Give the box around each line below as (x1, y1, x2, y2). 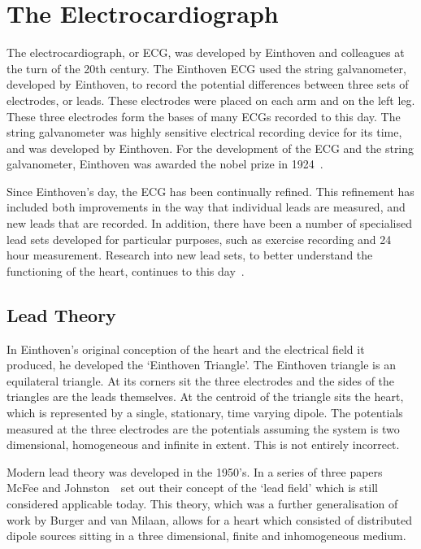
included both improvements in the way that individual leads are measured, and (7, 198, 406, 216)
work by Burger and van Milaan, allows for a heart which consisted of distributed (7, 511, 412, 528)
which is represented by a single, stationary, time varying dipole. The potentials (7, 404, 403, 421)
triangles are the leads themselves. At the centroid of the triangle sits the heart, (7, 388, 404, 405)
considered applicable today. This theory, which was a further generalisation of (7, 495, 398, 512)
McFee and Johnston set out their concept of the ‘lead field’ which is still (7, 479, 378, 496)
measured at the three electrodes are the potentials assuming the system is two (7, 420, 400, 437)
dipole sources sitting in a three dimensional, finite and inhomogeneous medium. (7, 527, 406, 544)
